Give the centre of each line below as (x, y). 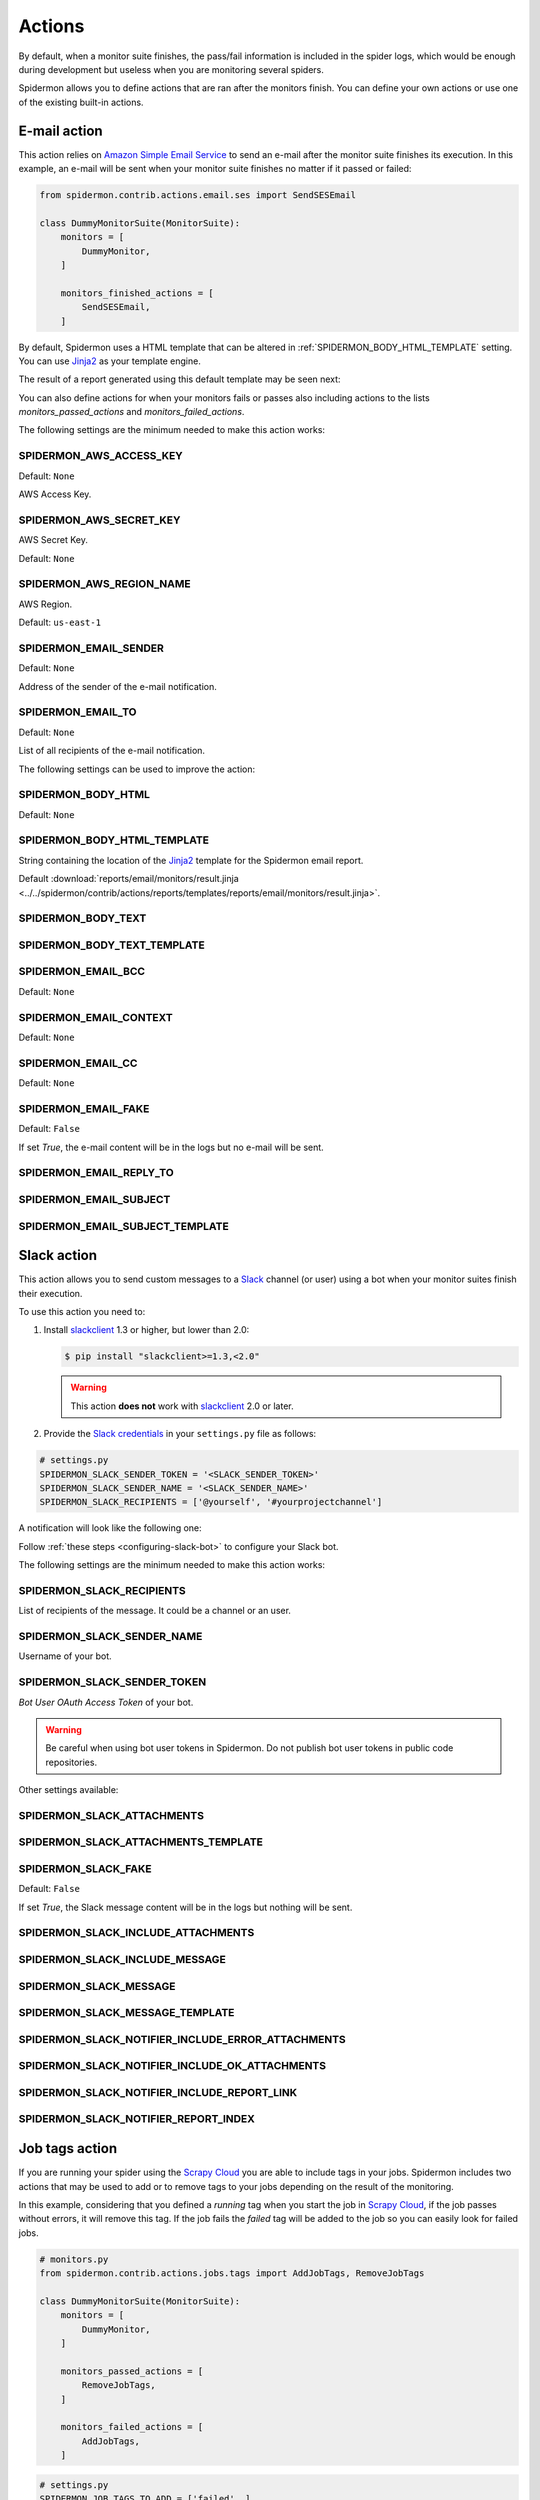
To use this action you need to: (82, 1312)
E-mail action (61, 130)
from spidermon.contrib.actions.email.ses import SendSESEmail (198, 195)
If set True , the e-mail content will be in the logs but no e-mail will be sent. (171, 1147)
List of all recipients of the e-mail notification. (111, 751)
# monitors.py (74, 2259)
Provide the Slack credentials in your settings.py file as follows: (180, 1434)
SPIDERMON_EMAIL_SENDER (91, 648)
